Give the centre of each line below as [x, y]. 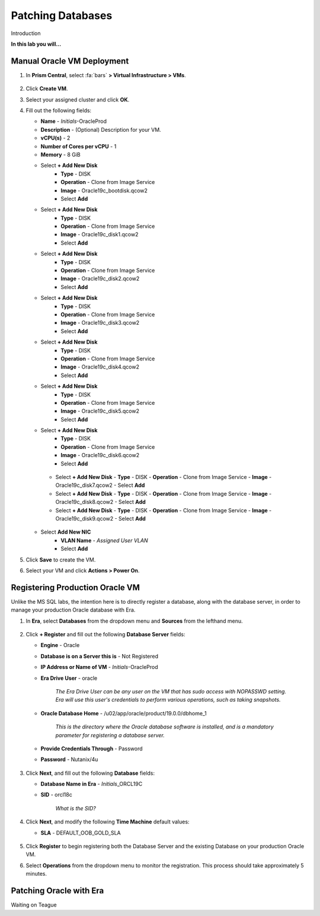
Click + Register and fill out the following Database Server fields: [105, 635]
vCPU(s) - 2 [55, 138]
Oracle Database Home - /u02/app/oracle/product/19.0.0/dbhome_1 [124, 713]
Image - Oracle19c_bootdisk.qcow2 [104, 191]
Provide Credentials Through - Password [92, 749]
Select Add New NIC [66, 532]
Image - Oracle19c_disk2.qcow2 [100, 278]
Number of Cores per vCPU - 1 [79, 146]
